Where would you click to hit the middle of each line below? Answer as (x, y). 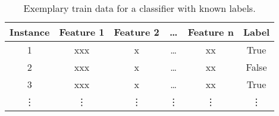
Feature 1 (82, 32)
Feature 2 (137, 32)
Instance (30, 32)
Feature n (211, 32)
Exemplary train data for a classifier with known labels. (139, 8)
